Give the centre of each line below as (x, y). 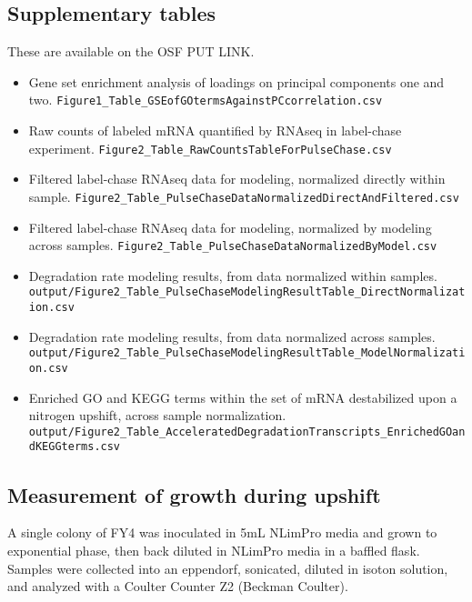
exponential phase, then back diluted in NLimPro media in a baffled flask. (214, 550)
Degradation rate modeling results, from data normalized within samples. (233, 275)
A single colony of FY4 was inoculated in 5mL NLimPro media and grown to (222, 532)
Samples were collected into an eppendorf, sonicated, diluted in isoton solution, (228, 568)
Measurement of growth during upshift (194, 494)
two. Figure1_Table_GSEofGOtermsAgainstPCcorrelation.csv (206, 100)
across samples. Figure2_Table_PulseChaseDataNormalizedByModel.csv (233, 245)
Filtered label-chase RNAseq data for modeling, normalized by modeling (230, 227)
